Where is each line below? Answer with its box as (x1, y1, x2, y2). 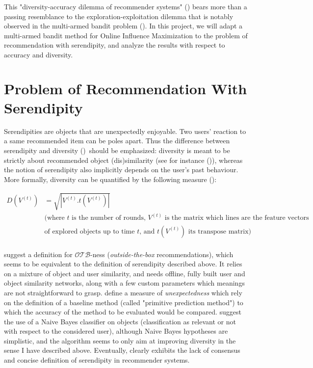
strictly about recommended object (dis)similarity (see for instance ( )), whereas (4, 155, 243, 165)
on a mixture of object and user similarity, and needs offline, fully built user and (4, 268, 245, 278)
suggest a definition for (4, 249, 73, 259)
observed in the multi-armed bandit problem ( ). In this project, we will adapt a (4, 21, 243, 31)
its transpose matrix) (188, 228, 251, 235)
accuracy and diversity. (4, 49, 73, 59)
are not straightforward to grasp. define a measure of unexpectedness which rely (4, 287, 242, 297)
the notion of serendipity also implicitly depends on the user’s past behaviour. (4, 164, 238, 175)
